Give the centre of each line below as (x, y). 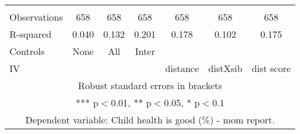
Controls (27, 51)
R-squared (31, 34)
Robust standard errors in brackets (150, 85)
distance (182, 68)
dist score (271, 68)
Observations (36, 17)
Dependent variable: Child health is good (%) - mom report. (150, 120)
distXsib (225, 68)
